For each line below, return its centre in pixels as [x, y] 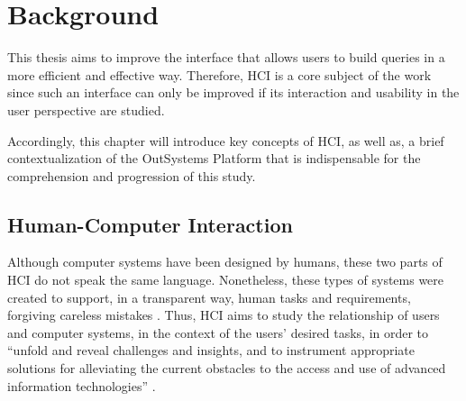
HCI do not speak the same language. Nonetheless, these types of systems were [226, 280]
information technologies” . [82, 385]
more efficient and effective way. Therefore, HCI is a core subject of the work [219, 74]
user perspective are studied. [86, 109]
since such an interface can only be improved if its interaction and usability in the [233, 92]
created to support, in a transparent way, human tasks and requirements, [209, 297]
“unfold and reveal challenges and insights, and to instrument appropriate [211, 350]
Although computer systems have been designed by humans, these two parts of [225, 262]
